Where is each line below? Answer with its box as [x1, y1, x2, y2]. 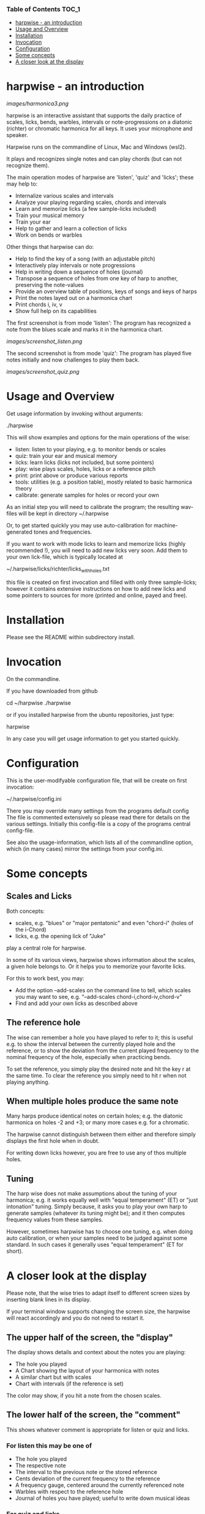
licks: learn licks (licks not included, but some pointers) [15, 459, 154, 466]
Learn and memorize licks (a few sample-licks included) [15, 205, 157, 213]
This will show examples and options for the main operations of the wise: [6, 434, 190, 441]
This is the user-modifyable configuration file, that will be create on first [6, 776, 187, 784]
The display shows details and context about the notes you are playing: [6, 1348, 186, 1355]
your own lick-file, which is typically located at [6, 553, 124, 561]
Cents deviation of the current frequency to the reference [15, 1475, 160, 1483]
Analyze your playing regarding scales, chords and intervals [15, 199, 166, 206]
